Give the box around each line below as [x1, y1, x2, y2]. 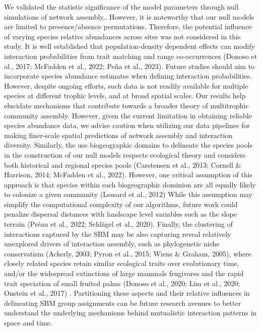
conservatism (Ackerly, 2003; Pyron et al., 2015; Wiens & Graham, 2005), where [4, 248, 251, 258]
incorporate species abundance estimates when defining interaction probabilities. [4, 71, 252, 81]
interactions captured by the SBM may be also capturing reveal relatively [4, 228, 231, 239]
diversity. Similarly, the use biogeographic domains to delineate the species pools [4, 140, 252, 150]
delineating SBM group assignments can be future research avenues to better [4, 297, 241, 308]
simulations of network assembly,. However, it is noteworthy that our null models [4, 11, 254, 22]
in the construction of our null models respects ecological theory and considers [4, 149, 246, 160]
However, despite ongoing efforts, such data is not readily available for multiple [4, 80, 248, 91]
